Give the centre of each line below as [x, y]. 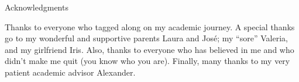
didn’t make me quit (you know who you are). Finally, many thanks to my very [147, 61]
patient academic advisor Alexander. [70, 72]
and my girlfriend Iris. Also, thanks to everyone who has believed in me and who [149, 49]
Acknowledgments [37, 7]
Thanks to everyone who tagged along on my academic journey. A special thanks [150, 26]
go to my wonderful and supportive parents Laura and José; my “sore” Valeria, [146, 38]
